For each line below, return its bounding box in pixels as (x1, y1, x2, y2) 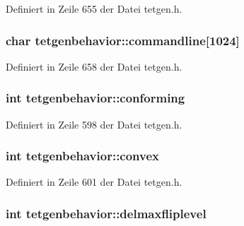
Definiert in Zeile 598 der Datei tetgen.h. (6, 117, 182, 131)
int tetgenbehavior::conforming (6, 89, 185, 107)
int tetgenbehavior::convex (6, 147, 160, 165)
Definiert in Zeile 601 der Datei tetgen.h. (6, 174, 182, 189)
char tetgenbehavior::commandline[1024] (6, 31, 240, 49)
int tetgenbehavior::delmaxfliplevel (6, 204, 207, 222)
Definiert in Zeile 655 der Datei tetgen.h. (6, 1, 182, 16)
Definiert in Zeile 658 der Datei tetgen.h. (6, 59, 182, 73)
